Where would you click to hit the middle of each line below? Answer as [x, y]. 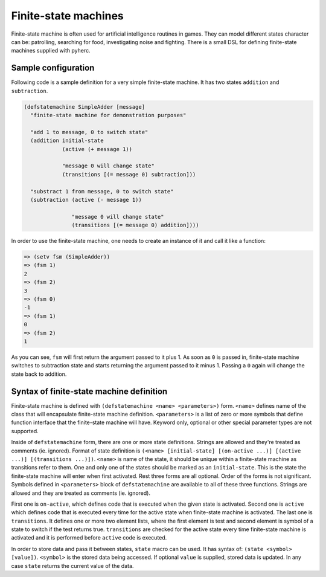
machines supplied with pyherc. [51, 51]
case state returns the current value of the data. [72, 566]
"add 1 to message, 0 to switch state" [89, 132]
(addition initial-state [67, 141]
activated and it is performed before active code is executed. [89, 538]
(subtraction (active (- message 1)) [86, 200]
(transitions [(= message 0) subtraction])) [129, 174]
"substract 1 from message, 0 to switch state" [102, 191]
